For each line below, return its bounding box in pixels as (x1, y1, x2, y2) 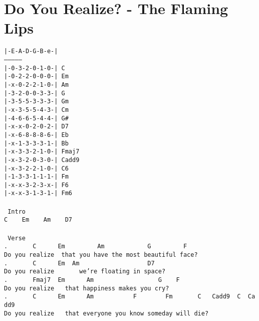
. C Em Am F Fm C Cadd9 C (4, 293, 241, 300)
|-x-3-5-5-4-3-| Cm (4, 106, 69, 113)
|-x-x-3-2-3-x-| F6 (4, 181, 69, 189)
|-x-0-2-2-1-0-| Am (4, 81, 69, 88)
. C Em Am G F (4, 243, 187, 250)
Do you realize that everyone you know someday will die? (4, 309, 209, 317)
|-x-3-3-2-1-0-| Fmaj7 (4, 148, 80, 155)
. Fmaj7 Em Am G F (4, 276, 180, 283)
